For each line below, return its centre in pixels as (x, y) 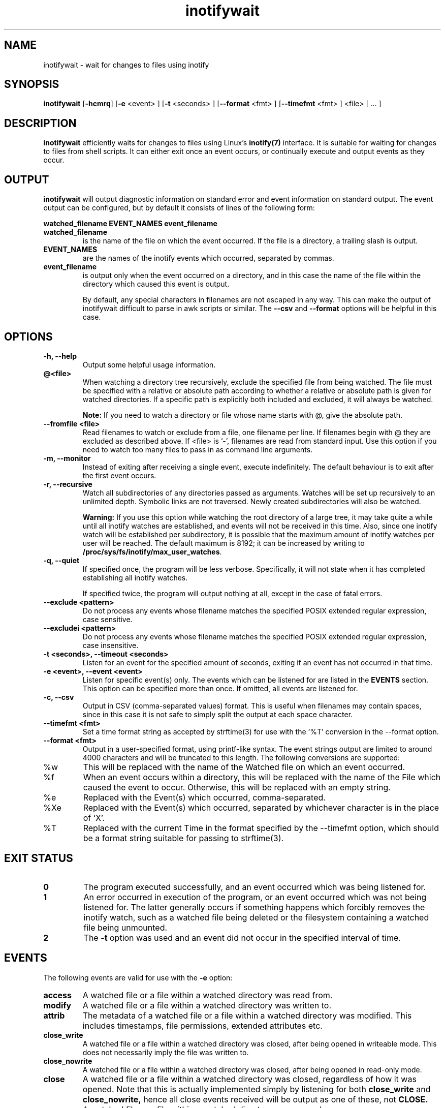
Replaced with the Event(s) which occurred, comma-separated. (204, 797)
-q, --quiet (61, 560)
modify (57, 1005)
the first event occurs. (119, 475)
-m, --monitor (67, 458)
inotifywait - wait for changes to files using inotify (126, 65)
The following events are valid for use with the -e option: (138, 977)
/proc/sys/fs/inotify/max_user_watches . (152, 551)
